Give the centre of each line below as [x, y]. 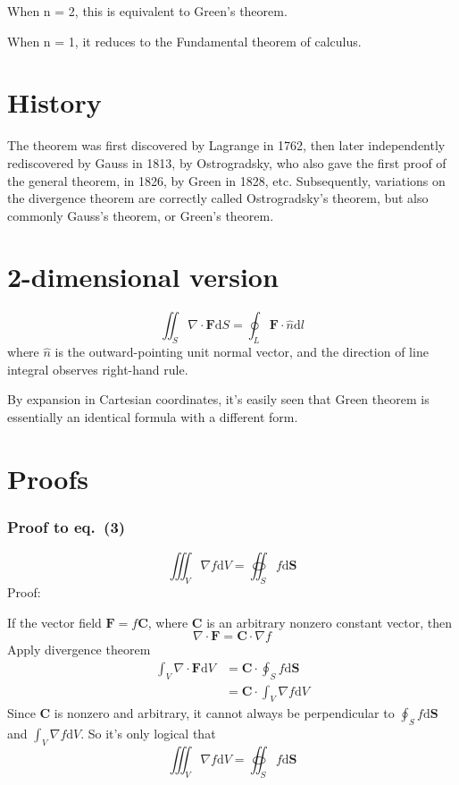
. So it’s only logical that [148, 734]
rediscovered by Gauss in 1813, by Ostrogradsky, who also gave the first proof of [227, 162]
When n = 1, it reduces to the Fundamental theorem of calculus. [184, 41]
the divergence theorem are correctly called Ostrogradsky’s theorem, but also [218, 198]
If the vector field [54, 622]
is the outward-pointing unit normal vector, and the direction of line [242, 352]
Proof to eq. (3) [67, 526]
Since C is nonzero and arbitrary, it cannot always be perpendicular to [201, 713]
